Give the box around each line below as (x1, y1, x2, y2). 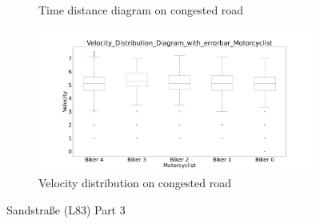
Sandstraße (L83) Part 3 (6, 201, 126, 218)
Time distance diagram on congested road (38, 2, 244, 18)
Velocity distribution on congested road (38, 174, 231, 191)
